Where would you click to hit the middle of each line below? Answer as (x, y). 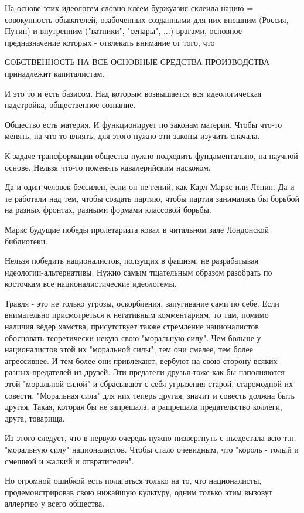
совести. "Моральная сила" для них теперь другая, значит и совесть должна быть (150, 395)
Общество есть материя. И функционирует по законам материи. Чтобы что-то (144, 124)
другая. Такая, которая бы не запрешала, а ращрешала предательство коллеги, (144, 407)
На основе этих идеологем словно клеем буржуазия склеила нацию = (129, 8)
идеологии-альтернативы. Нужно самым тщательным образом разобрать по (139, 272)
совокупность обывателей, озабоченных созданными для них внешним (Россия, (147, 19)
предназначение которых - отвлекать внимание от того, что (110, 42)
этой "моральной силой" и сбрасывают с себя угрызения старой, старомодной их (149, 384)
